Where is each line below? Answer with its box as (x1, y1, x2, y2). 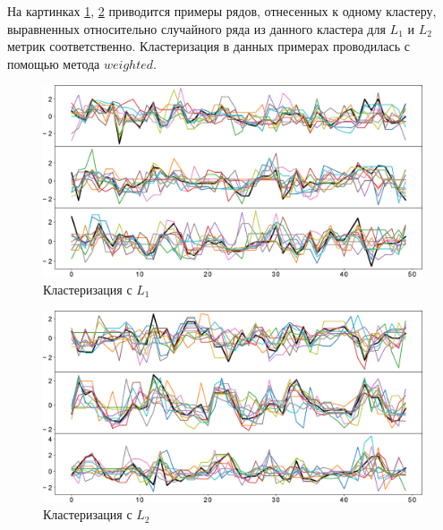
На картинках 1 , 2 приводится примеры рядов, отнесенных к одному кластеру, (7, 2, 437, 20)
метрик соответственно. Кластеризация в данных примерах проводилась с (7, 37, 411, 56)
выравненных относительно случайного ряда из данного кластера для (7, 19, 386, 38)
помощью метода (7, 54, 100, 73)
